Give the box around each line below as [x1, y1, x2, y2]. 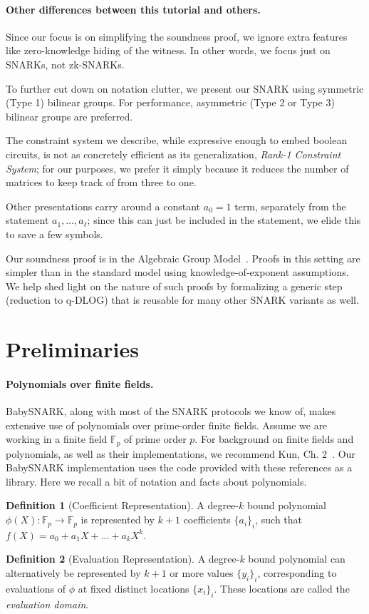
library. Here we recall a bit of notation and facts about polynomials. [6, 474, 307, 488]
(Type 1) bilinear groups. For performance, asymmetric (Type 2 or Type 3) [6, 95, 335, 110]
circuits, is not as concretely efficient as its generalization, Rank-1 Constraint [6, 146, 341, 161]
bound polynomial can [248, 551, 345, 566]
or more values [170, 566, 234, 580]
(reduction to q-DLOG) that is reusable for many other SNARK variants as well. [6, 292, 359, 307]
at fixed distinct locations [78, 580, 189, 595]
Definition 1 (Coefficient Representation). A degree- [6, 498, 239, 513]
